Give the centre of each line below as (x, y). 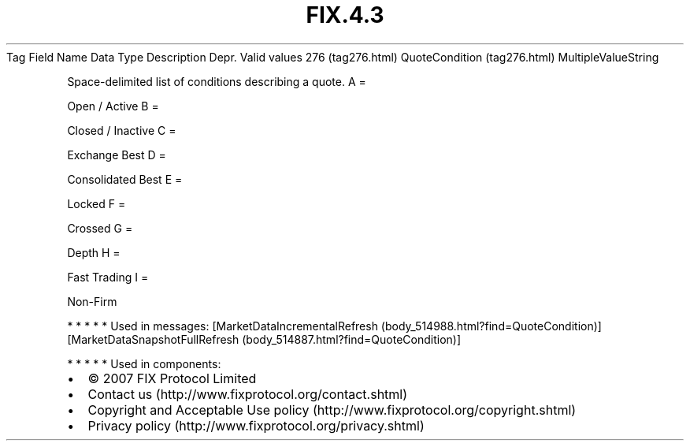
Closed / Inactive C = (122, 130)
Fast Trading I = (108, 277)
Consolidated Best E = (125, 179)
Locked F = (96, 203)
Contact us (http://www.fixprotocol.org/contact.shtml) (248, 394)
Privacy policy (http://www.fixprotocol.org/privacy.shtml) (256, 425)
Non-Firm (92, 301)
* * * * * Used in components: (144, 363)
